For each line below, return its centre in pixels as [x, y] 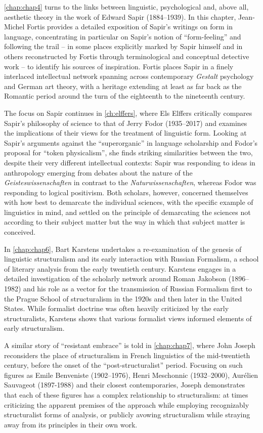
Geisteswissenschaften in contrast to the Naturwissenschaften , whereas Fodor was [130, 182]
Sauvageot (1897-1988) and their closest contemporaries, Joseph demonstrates [125, 385]
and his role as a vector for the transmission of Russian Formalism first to [138, 289]
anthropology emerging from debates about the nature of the [98, 172]
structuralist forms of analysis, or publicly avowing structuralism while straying [127, 415]
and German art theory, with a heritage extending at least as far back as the [123, 86]
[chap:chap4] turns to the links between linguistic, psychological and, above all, [126, 7]
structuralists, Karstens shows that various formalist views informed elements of [128, 318]
